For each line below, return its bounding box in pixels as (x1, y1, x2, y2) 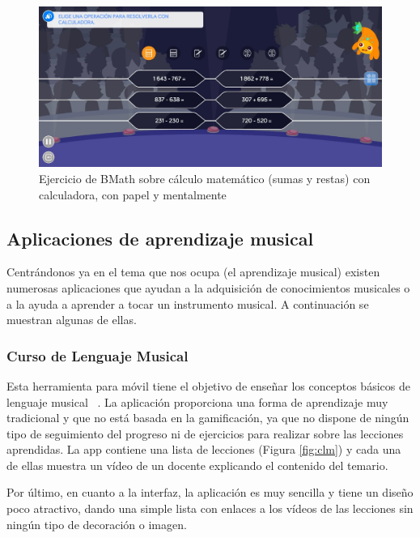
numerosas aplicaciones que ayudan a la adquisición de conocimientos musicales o (6, 279, 410, 296)
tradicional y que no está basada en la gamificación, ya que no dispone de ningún (6, 409, 409, 426)
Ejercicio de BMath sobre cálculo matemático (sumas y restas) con (39, 169, 371, 186)
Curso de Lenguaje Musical (6, 345, 189, 365)
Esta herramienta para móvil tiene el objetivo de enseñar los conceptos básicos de (6, 377, 410, 394)
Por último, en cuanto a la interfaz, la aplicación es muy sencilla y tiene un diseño (6, 484, 414, 501)
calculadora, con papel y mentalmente (39, 186, 227, 203)
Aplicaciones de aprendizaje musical (6, 225, 314, 250)
